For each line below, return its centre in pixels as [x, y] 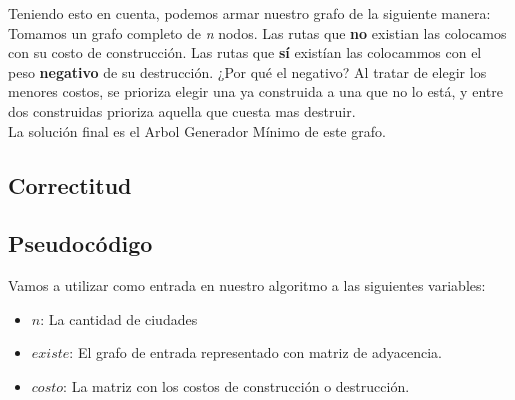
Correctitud [70, 184]
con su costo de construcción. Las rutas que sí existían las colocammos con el [245, 52]
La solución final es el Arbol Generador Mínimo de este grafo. [197, 130]
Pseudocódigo [80, 243]
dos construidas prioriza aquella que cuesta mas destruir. [182, 110]
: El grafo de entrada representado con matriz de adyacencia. [255, 352]
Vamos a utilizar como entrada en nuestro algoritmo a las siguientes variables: [247, 285]
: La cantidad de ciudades [119, 318]
